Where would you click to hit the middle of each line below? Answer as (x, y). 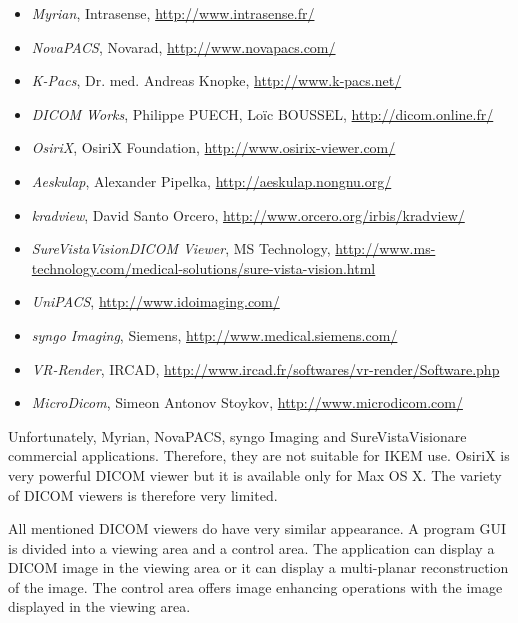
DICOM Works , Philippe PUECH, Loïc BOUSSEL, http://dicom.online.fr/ (262, 113)
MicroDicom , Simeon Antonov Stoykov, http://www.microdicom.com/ (247, 402)
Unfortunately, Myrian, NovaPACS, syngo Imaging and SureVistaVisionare (237, 435)
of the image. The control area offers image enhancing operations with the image (255, 586)
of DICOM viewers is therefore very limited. (143, 494)
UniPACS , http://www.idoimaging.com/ (155, 301)
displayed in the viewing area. (99, 606)
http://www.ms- (385, 248)
